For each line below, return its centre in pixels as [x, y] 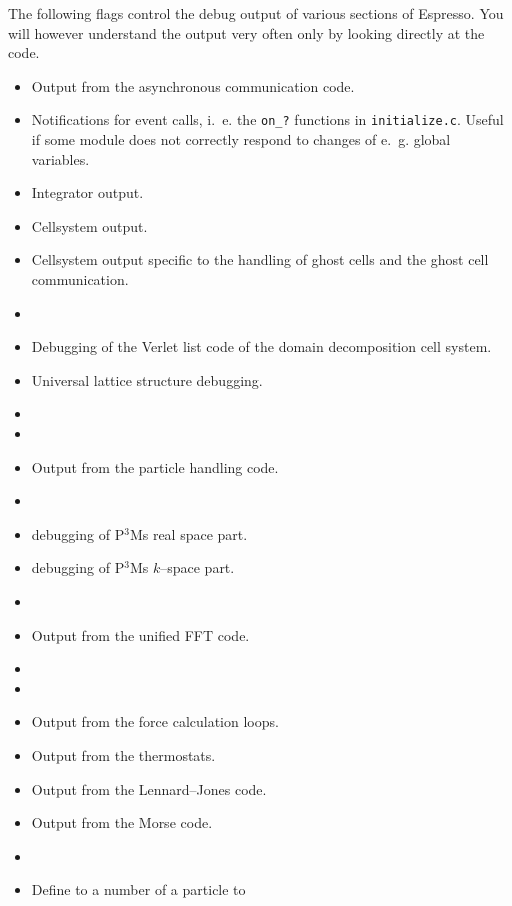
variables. [60, 158]
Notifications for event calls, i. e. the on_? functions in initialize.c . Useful [267, 119]
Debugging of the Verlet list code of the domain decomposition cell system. [261, 346]
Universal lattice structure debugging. [147, 379]
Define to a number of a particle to [138, 889]
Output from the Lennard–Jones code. [149, 788]
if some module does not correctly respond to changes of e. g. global [241, 139]
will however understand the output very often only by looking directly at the [246, 32]
